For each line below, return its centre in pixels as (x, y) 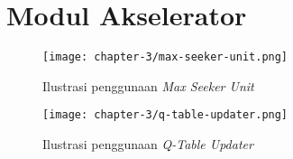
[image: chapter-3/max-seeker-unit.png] (165, 57)
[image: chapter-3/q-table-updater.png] (165, 115)
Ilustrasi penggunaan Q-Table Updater (148, 144)
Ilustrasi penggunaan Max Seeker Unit (148, 85)
